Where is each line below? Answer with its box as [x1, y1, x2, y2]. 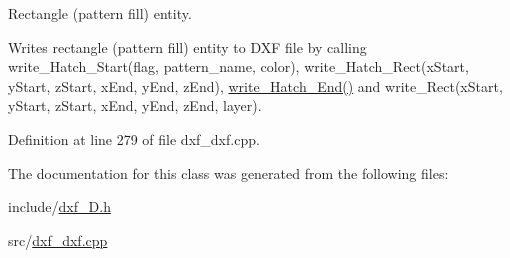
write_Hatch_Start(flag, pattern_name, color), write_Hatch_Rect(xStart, [8, 56, 469, 77]
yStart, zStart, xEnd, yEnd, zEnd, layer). [8, 95, 262, 116]
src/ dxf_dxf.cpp [8, 229, 108, 250]
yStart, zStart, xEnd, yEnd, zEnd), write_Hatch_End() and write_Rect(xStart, [8, 75, 503, 96]
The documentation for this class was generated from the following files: [8, 162, 449, 183]
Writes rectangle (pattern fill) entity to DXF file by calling [8, 36, 367, 57]
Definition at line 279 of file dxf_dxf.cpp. [8, 128, 260, 149]
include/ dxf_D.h [8, 196, 111, 217]
